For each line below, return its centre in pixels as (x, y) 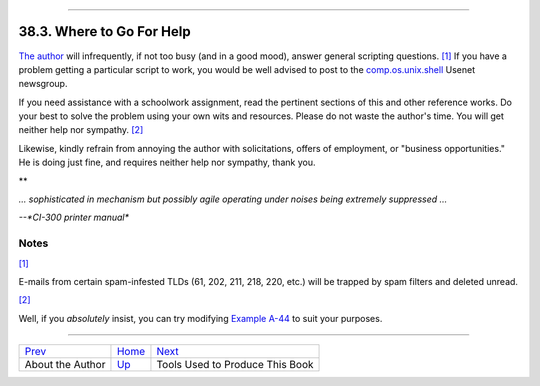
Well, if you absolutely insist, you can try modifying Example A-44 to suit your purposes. (200, 318)
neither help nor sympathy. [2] (81, 130)
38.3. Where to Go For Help (104, 31)
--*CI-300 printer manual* (74, 217)
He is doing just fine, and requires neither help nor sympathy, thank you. (167, 162)
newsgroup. (43, 84)
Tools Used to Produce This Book (235, 365)
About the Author (65, 365)
